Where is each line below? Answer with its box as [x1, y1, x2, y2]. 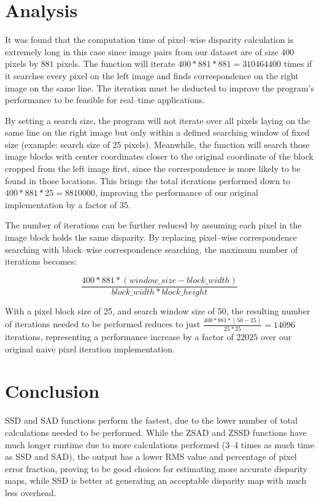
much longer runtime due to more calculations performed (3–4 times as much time [5, 438, 314, 451]
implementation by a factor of [5, 198, 117, 211]
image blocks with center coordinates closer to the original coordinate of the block [5, 150, 313, 163]
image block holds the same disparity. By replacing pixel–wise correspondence [5, 231, 297, 244]
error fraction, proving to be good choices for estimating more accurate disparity [5, 462, 307, 475]
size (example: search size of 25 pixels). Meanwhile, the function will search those [5, 138, 310, 150]
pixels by [5, 57, 39, 70]
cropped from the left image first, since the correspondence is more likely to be [5, 162, 301, 175]
